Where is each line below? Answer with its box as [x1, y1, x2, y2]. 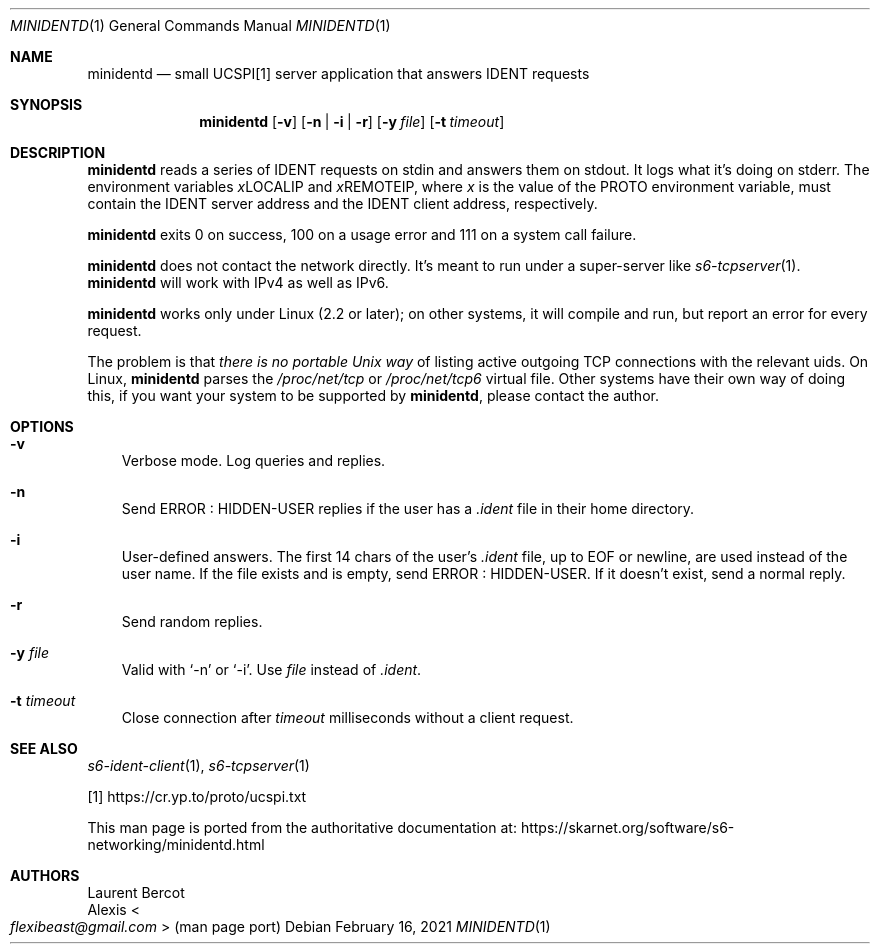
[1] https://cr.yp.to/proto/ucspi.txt [87, 788, 307, 805]
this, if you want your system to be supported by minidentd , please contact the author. [87, 387, 659, 404]
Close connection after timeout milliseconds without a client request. [121, 709, 574, 726]
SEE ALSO [10, 740, 78, 757]
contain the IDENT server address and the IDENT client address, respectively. [87, 195, 598, 212]
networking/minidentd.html [87, 836, 265, 853]
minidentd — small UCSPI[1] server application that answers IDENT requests [87, 65, 590, 82]
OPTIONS [10, 418, 74, 435]
